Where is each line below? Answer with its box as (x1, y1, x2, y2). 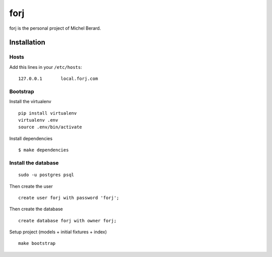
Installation (9, 38, 45, 47)
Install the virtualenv (9, 99, 51, 105)
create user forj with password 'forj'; (18, 195, 119, 201)
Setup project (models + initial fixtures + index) (9, 229, 107, 235)
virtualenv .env (18, 117, 58, 123)
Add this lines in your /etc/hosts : (9, 64, 83, 70)
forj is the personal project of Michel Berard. (9, 25, 101, 31)
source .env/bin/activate (18, 124, 83, 130)
